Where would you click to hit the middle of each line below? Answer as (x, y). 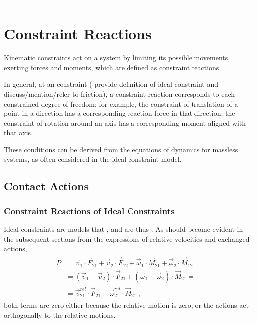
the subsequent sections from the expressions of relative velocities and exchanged (127, 239)
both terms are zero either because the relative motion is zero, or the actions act (126, 305)
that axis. (19, 133)
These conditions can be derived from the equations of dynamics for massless (121, 149)
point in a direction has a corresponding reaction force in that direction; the (120, 113)
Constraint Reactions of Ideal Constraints (89, 210)
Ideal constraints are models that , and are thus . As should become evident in (124, 229)
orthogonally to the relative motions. (60, 314)
